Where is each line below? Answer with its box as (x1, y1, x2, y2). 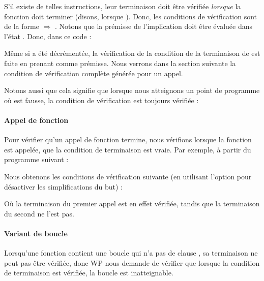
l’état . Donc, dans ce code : (4, 30, 92, 41)
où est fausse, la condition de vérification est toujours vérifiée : (4, 95, 199, 105)
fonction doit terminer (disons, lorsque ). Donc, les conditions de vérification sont (4, 11, 257, 21)
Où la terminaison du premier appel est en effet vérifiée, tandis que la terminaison (4, 198, 260, 209)
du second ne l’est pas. (4, 208, 74, 218)
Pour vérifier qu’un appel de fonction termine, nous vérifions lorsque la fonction (4, 134, 252, 145)
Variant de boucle (4, 228, 68, 238)
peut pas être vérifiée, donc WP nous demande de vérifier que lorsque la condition (4, 257, 260, 268)
